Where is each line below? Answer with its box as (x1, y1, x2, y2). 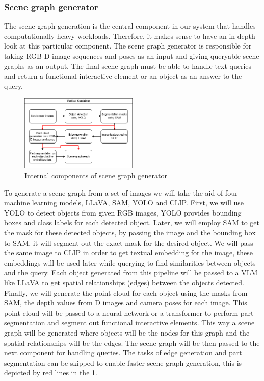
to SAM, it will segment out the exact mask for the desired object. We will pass (4, 237, 253, 248)
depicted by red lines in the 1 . (4, 367, 97, 378)
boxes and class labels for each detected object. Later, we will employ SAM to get (4, 217, 260, 228)
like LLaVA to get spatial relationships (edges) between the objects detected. (4, 277, 244, 288)
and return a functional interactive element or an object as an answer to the (4, 70, 242, 81)
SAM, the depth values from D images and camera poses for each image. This (4, 297, 247, 308)
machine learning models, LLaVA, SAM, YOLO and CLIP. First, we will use (4, 197, 244, 208)
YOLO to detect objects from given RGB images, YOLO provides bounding (4, 207, 242, 218)
